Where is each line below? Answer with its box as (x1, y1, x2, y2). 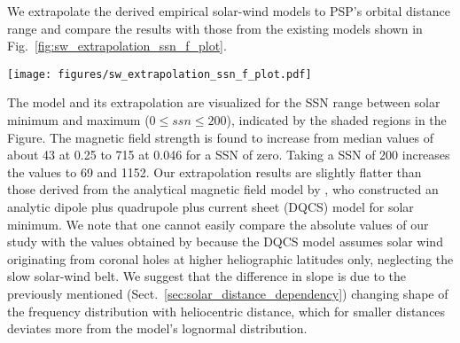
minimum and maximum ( (7, 111, 150, 129)
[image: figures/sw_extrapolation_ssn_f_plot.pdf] (7, 67, 312, 81)
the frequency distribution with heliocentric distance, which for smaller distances (7, 301, 446, 320)
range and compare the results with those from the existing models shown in (7, 19, 423, 37)
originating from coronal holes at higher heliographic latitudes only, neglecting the (7, 249, 454, 268)
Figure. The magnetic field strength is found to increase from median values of (7, 128, 433, 146)
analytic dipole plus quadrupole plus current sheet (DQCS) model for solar (7, 198, 414, 215)
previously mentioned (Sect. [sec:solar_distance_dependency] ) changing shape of (7, 284, 448, 302)
